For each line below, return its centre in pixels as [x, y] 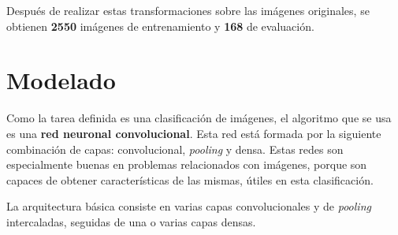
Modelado [61, 80]
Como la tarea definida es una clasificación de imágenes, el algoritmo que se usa [199, 118]
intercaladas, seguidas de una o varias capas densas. [131, 221]
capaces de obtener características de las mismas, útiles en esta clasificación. [190, 179]
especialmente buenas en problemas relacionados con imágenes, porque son [187, 164]
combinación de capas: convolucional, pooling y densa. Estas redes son [175, 149]
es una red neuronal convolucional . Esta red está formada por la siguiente [194, 133]
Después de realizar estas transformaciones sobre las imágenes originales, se [188, 10]
